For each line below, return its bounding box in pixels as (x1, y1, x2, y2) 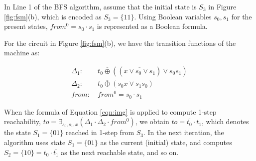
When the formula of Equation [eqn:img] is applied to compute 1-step (4, 106, 217, 117)
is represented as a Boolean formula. (97, 21, 208, 31)
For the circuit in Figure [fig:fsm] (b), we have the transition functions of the (4, 37, 236, 48)
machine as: (4, 47, 40, 58)
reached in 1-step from (66, 127, 134, 138)
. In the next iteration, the (143, 127, 224, 138)
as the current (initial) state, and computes (100, 137, 232, 147)
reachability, (4, 116, 41, 127)
